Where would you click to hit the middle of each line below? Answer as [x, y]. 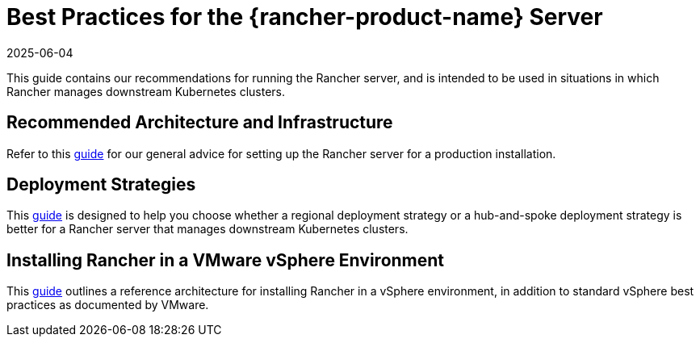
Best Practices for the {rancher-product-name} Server [305, 17]
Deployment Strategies [101, 185]
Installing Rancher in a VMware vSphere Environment [226, 260]
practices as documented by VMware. [108, 305]
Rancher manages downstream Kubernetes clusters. [146, 91]
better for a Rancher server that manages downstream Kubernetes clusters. [207, 229]
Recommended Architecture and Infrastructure [200, 123]
